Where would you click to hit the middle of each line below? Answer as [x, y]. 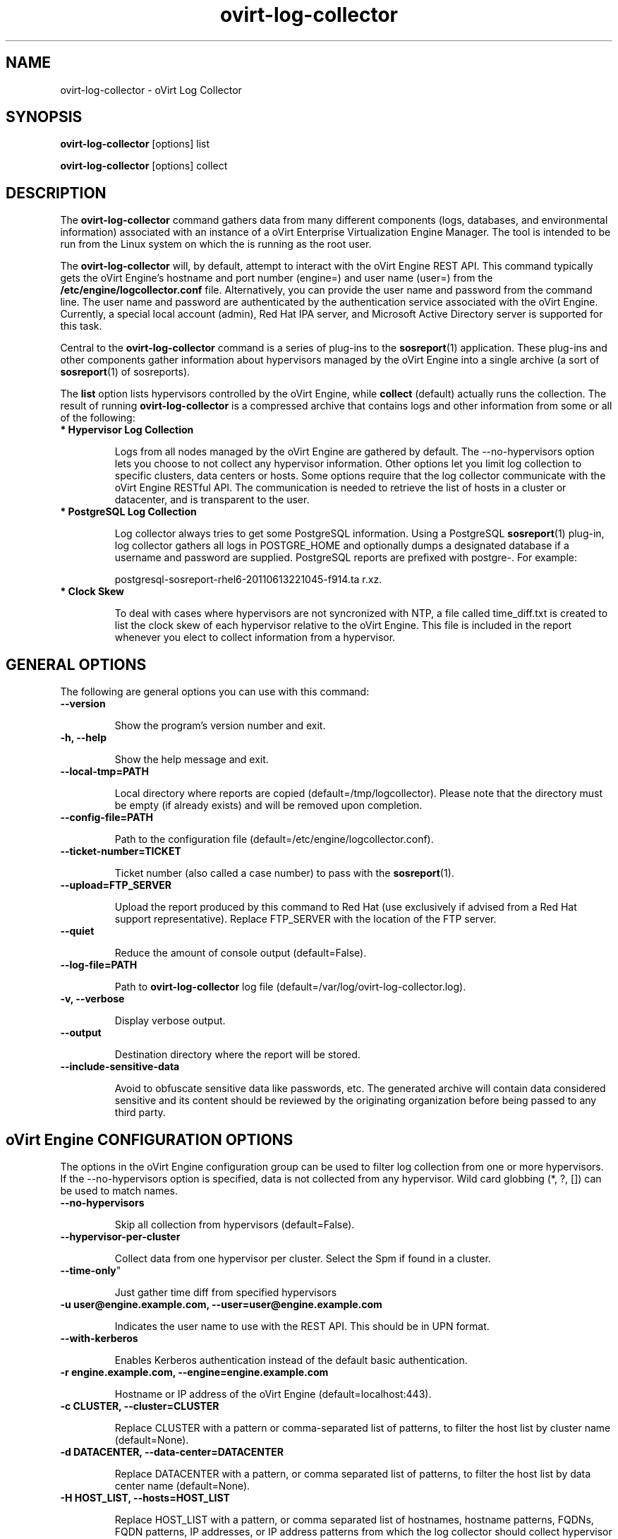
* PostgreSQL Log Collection [128, 512]
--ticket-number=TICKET [121, 851]
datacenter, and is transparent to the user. [212, 500]
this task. [81, 326]
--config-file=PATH [107, 818]
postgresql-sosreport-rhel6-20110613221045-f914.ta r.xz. [248, 580]
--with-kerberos [99, 1338]
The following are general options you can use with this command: [215, 692]
